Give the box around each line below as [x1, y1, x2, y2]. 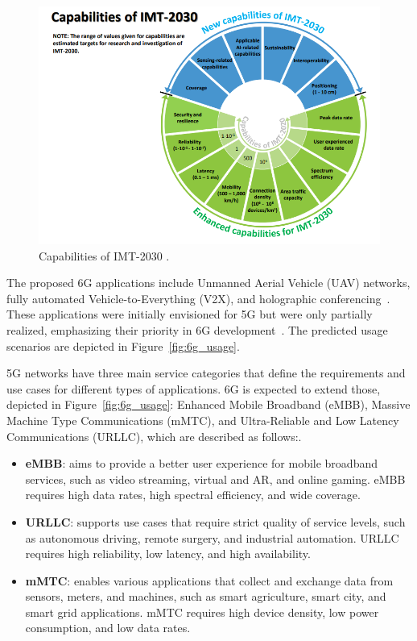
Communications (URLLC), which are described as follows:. [6, 427, 302, 444]
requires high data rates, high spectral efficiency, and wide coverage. [25, 486, 361, 503]
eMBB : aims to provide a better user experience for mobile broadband [25, 455, 378, 472]
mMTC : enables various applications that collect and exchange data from [25, 572, 394, 589]
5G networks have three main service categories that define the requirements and [6, 364, 406, 381]
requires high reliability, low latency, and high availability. [25, 545, 311, 562]
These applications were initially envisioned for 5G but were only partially [6, 306, 373, 323]
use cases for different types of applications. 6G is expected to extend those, [6, 380, 381, 397]
